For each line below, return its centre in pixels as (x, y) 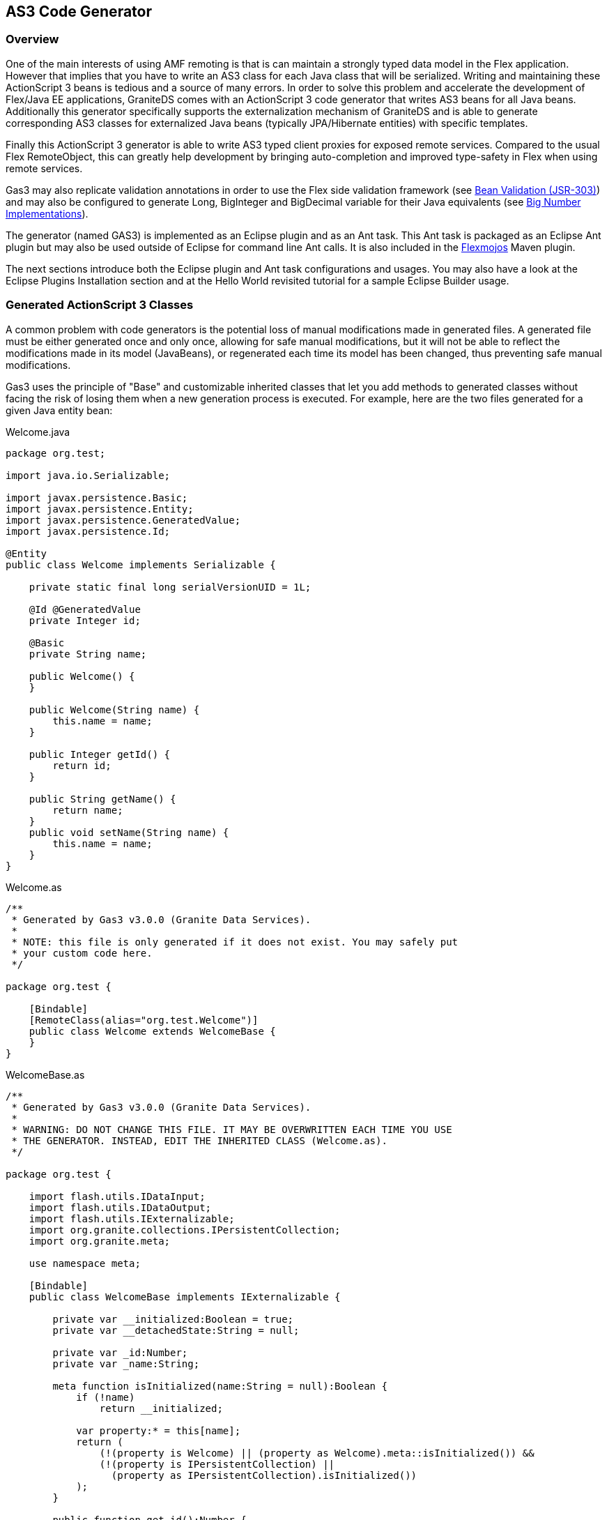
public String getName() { (102, 799)
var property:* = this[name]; (159, 1430)
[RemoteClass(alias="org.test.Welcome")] (144, 1020)
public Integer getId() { (100, 754)
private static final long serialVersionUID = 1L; (170, 587)
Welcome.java (38, 432)
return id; (82, 765)
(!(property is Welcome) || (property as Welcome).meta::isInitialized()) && (317, 1453)
